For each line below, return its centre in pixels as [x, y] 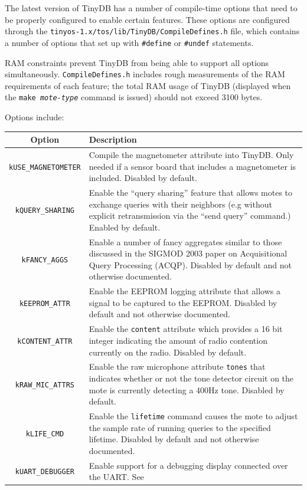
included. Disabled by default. [143, 178]
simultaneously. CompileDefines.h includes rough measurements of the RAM [145, 74]
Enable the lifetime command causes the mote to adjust [193, 416]
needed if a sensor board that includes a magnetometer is [192, 166]
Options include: [35, 117]
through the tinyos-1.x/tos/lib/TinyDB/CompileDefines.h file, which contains [152, 31]
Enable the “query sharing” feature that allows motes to [191, 192]
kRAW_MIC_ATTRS [45, 385]
